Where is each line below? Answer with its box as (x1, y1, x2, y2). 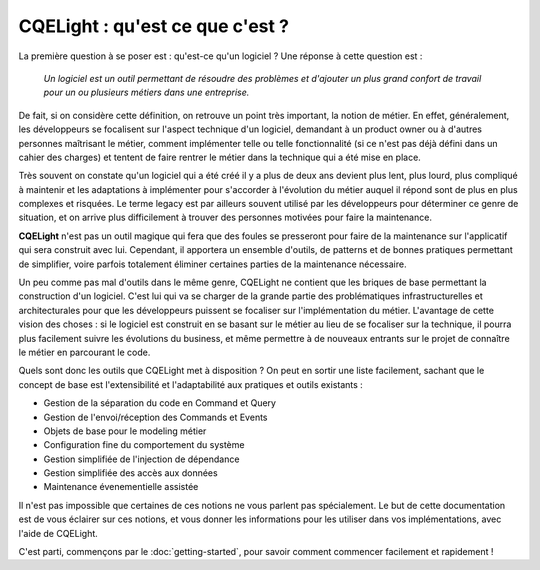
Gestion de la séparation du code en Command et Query (43, 397, 277, 409)
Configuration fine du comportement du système (43, 439, 245, 451)
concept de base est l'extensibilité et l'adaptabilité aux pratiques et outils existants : (18, 378, 364, 390)
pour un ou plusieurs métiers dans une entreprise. (43, 86, 250, 99)
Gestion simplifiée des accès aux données (43, 467, 219, 479)
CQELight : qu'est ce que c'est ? (18, 15, 290, 37)
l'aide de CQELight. (18, 527, 99, 539)
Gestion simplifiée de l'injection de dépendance (43, 453, 240, 465)
